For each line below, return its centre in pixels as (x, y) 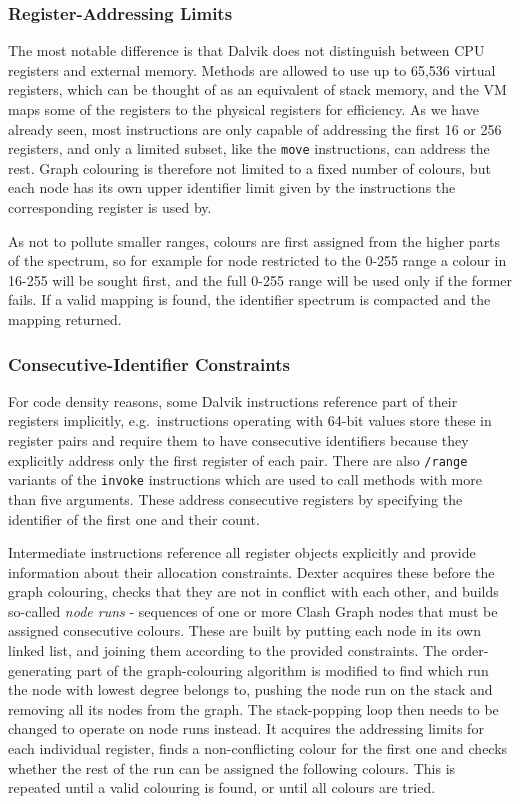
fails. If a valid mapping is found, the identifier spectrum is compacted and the (249, 299)
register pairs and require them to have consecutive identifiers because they (238, 440)
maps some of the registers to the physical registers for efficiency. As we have (243, 109)
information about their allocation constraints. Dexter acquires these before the (251, 571)
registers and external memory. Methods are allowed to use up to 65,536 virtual (252, 69)
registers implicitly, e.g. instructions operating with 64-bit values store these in (250, 420)
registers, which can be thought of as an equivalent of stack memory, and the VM (257, 89)
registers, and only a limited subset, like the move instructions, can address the (249, 148)
